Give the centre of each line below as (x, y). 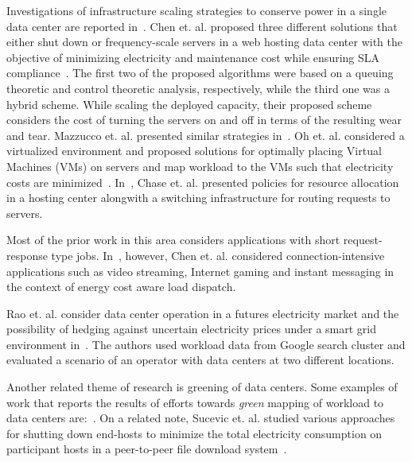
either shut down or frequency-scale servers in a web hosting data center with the (204, 42)
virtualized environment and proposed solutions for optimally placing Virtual (194, 151)
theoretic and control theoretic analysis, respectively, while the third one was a (198, 88)
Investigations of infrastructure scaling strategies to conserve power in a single (196, 10)
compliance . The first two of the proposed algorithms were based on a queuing (200, 73)
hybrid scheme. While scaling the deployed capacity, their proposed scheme (189, 104)
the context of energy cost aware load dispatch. (121, 287)
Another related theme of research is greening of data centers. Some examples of (202, 387)
